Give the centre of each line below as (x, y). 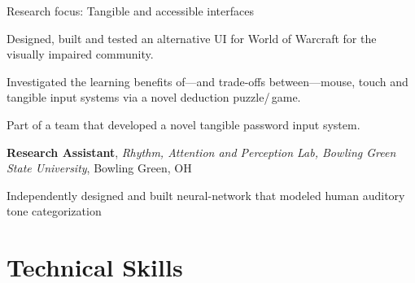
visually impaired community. (80, 54)
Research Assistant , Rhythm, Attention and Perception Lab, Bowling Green (201, 152)
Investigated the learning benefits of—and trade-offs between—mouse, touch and (207, 81)
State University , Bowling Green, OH (99, 168)
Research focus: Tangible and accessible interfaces (130, 11)
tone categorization (54, 211)
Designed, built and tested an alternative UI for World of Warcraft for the (192, 38)
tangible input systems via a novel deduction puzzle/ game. (154, 97)
